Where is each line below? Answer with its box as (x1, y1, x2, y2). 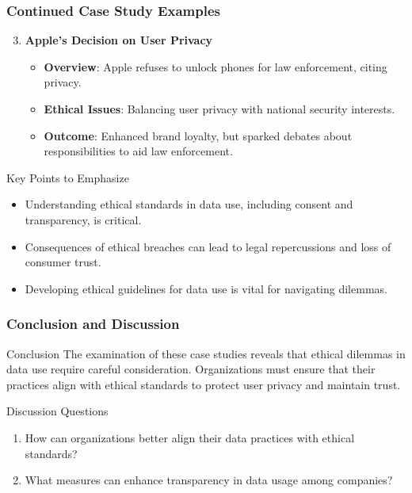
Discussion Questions (6, 403, 109, 419)
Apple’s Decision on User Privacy (25, 32, 213, 48)
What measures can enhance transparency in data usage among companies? (25, 472, 393, 488)
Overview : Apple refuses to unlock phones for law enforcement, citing (44, 58, 387, 75)
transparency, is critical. (25, 211, 142, 227)
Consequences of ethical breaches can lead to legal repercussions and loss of (25, 238, 391, 254)
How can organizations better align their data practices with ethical (25, 429, 355, 445)
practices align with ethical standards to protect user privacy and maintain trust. (6, 376, 401, 392)
